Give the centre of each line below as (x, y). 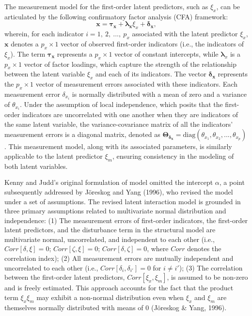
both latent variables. (36, 166)
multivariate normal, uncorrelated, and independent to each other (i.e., (110, 239)
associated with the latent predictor (185, 34)
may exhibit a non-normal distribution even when (110, 297)
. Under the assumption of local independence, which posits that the (121, 104)
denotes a (25, 43)
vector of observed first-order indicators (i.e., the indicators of (152, 43)
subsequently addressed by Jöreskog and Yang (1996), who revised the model (119, 191)
